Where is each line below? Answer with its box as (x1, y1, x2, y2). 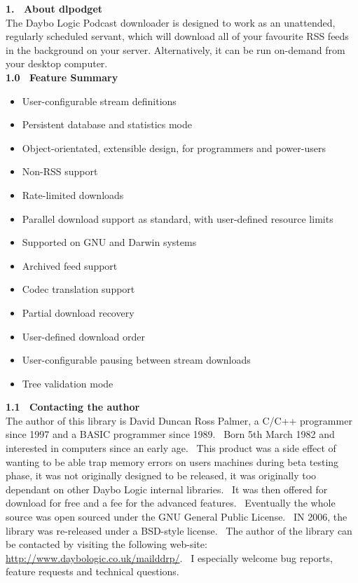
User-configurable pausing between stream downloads (22, 352, 251, 367)
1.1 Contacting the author (6, 399, 140, 414)
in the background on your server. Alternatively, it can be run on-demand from (6, 42, 345, 57)
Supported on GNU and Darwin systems (22, 235, 197, 249)
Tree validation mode (22, 376, 113, 390)
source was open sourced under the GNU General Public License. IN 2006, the (6, 509, 347, 524)
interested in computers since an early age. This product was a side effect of (6, 441, 336, 455)
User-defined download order (22, 329, 146, 343)
